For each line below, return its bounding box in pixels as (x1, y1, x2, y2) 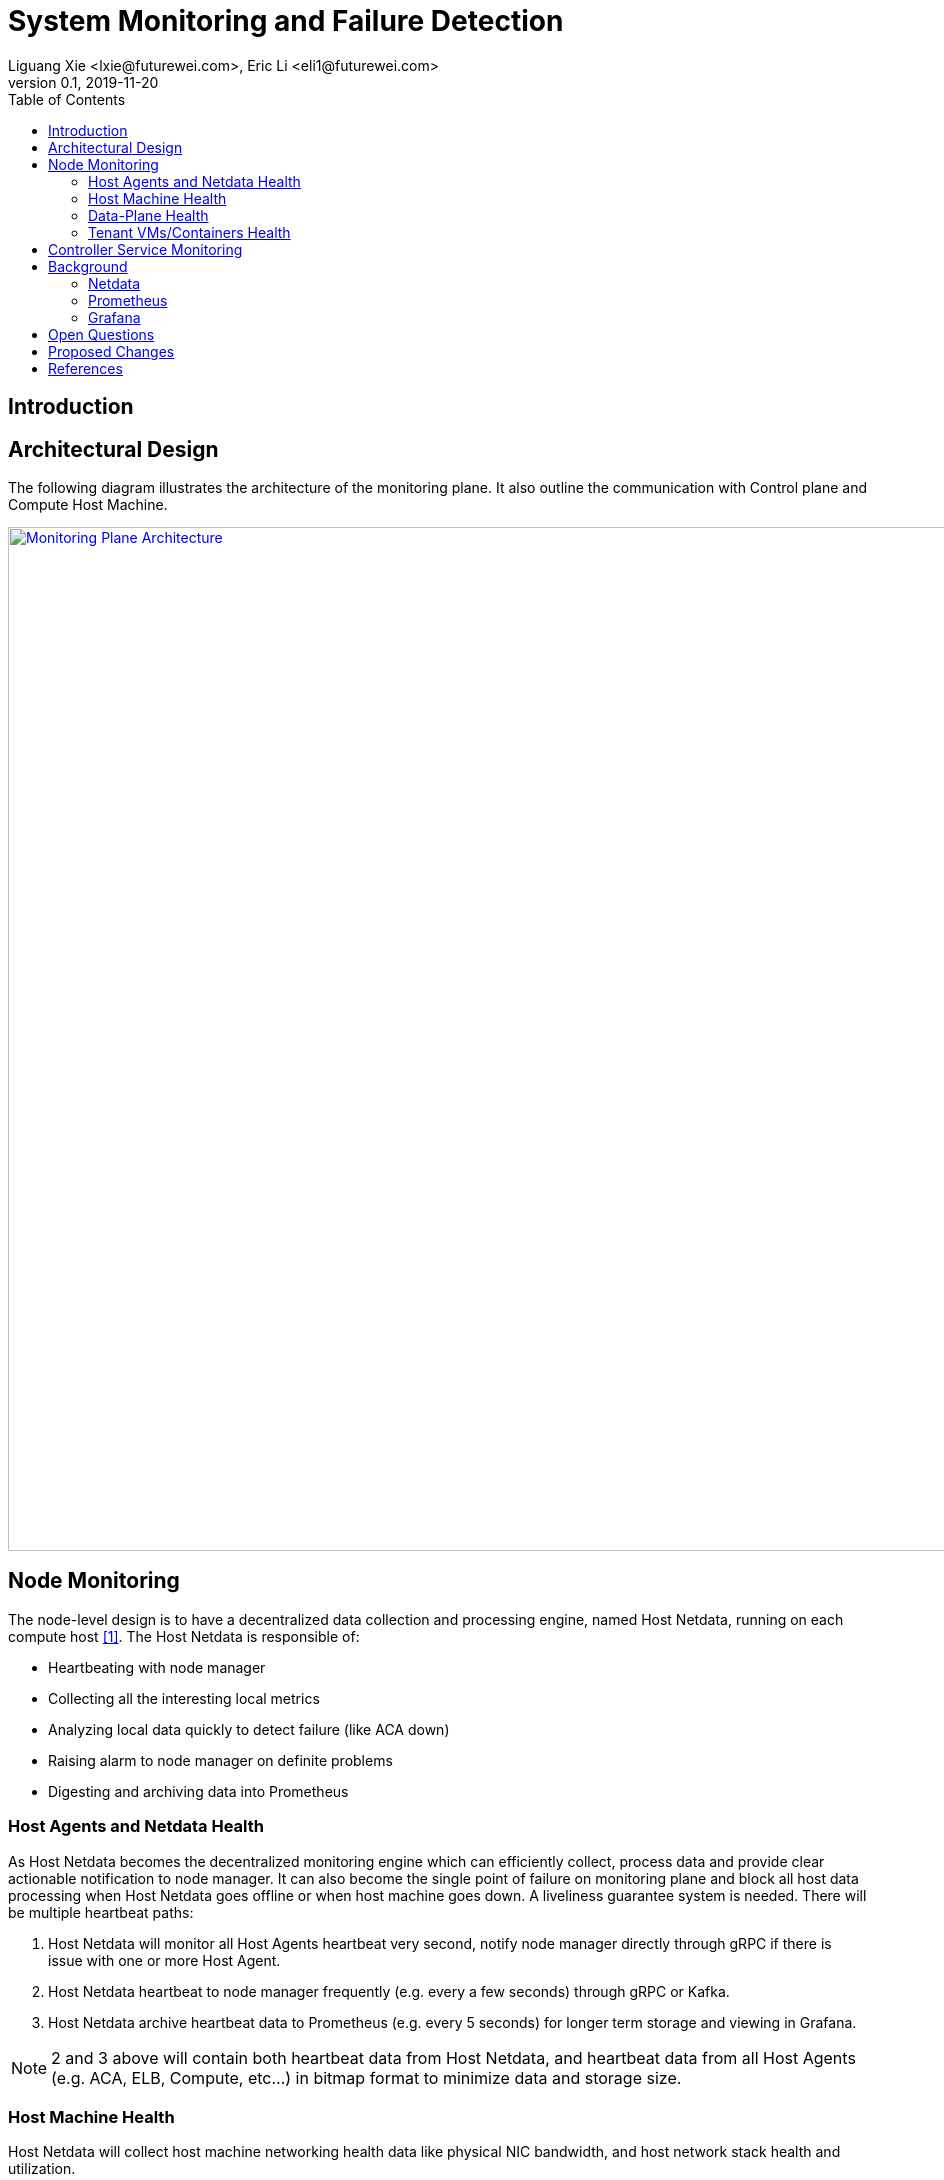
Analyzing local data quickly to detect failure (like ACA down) (48, 1720, 450, 1738)
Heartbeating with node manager (48, 1658, 266, 1676)
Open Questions (48, 325, 155, 343)
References (48, 359, 123, 377)
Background (48, 257, 128, 275)
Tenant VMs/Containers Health (88, 223, 291, 241)
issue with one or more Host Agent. (48, 1951, 281, 1969)
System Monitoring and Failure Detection (8, 4, 564, 38)
